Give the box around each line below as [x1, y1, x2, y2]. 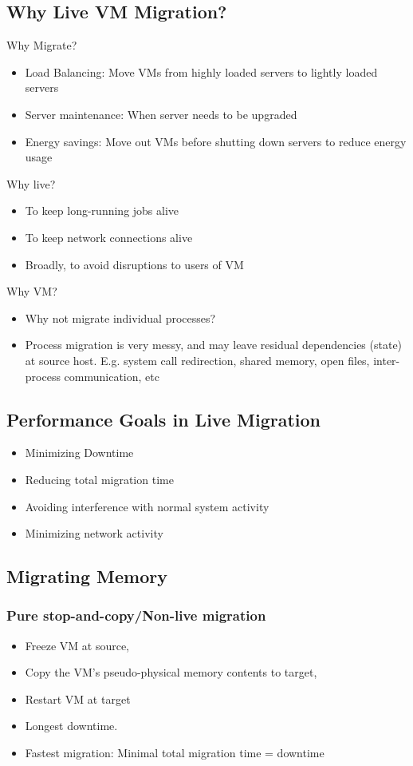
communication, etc [64, 367, 159, 384]
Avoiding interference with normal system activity [25, 498, 269, 514]
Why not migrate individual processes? [25, 309, 216, 326]
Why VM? [6, 283, 57, 300]
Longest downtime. [25, 717, 118, 734]
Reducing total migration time [25, 470, 174, 487]
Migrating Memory [6, 564, 167, 589]
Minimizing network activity [25, 525, 163, 542]
